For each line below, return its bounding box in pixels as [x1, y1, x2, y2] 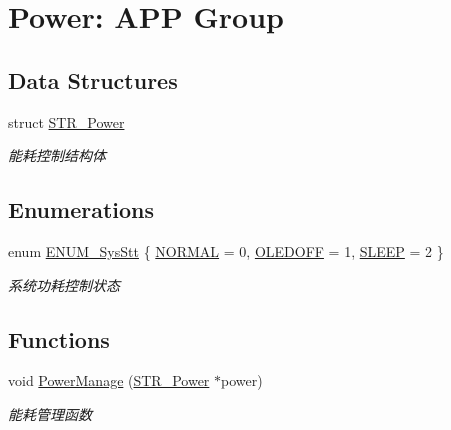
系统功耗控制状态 [8, 274, 120, 295]
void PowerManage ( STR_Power [8, 370, 210, 391]
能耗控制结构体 [8, 145, 106, 166]
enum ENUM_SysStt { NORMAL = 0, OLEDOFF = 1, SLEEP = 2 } [8, 240, 444, 261]
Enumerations [8, 194, 155, 225]
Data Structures [8, 64, 178, 95]
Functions [8, 323, 110, 354]
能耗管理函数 [8, 403, 92, 424]
